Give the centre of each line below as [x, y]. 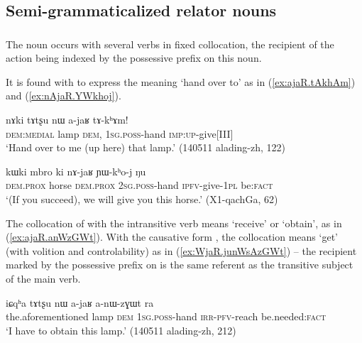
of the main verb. [43, 279]
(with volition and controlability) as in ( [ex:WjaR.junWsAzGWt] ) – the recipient [181, 250]
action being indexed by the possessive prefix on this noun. [134, 58]
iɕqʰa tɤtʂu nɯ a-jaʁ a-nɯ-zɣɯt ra [80, 302]
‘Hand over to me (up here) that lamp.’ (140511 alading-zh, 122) [146, 147]
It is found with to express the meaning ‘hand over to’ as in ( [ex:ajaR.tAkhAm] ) [181, 81]
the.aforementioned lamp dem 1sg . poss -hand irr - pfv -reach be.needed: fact [166, 316]
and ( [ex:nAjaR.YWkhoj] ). [64, 96]
